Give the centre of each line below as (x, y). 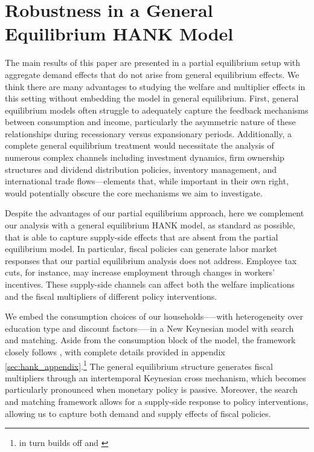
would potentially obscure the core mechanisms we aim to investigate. (134, 192)
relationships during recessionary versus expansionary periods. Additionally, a (149, 133)
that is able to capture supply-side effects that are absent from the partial (142, 237)
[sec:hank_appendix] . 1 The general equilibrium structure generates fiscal (139, 365)
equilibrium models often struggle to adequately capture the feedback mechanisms (157, 110)
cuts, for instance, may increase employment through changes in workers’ (140, 272)
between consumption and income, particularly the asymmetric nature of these (150, 122)
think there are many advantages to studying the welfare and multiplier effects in (155, 86)
